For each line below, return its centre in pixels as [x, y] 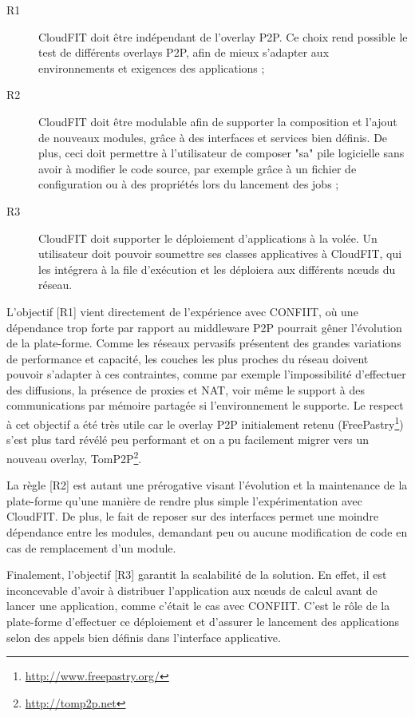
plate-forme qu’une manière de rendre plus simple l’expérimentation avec [185, 500]
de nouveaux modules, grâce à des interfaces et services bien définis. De [213, 137]
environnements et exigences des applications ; [152, 67]
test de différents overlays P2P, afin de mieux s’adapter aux [184, 52]
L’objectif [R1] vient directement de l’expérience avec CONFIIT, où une [182, 311]
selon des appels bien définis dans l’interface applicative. [144, 637]
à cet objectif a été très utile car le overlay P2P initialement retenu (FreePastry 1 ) [205, 423]
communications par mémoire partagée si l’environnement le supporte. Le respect [205, 405]
